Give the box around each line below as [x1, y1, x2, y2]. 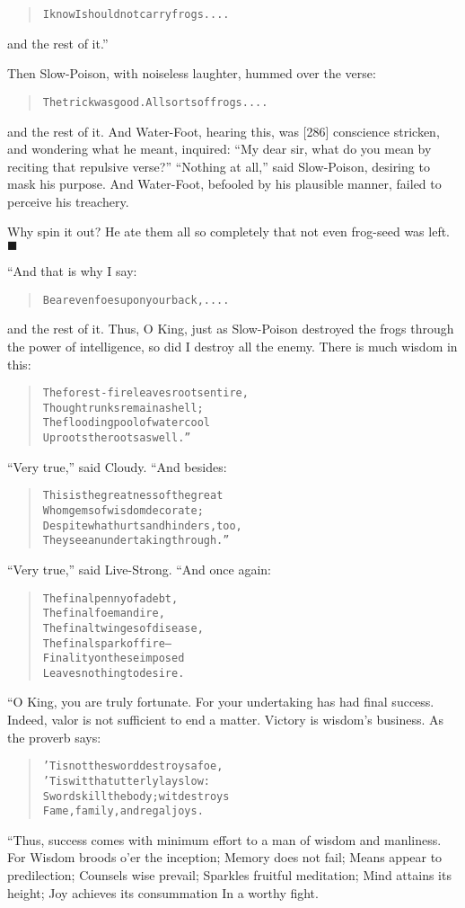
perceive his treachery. [7, 191, 129, 210]
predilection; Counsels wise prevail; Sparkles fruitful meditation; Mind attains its [7, 866, 452, 885]
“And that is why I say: [7, 262, 137, 280]
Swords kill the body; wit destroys [42, 789, 230, 803]
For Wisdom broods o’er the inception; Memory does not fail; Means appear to [7, 848, 443, 867]
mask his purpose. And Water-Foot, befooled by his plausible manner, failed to [7, 174, 442, 193]
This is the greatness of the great [42, 489, 224, 503]
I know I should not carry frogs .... [42, 8, 230, 21]
